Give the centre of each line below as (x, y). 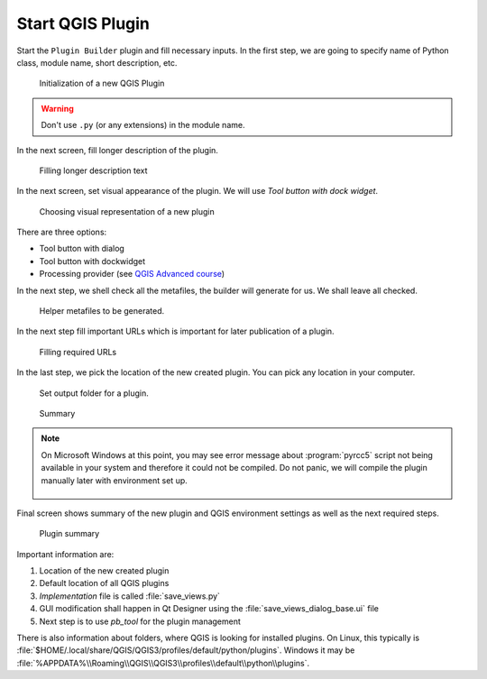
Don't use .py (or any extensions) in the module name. (143, 125)
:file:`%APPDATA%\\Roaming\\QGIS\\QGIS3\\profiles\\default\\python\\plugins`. (163, 663)
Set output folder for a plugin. (94, 393)
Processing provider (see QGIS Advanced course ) (132, 274)
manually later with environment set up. (115, 480)
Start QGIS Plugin (83, 23)
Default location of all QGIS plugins (104, 583)
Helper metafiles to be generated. (102, 311)
